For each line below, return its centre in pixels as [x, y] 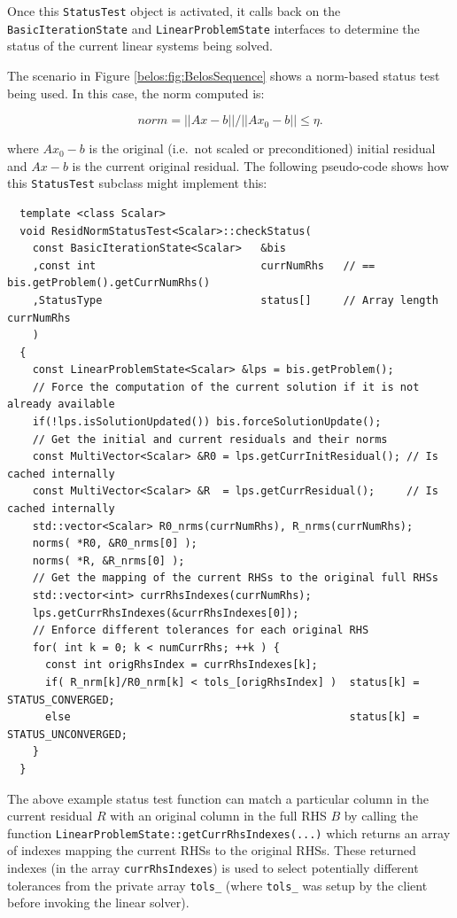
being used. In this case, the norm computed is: [136, 93]
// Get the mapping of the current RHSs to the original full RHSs [235, 578]
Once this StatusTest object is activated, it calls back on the [174, 11]
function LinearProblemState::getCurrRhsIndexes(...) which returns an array [229, 832]
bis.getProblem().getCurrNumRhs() [109, 283]
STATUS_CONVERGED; [61, 700]
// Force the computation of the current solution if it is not [226, 387]
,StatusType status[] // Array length [235, 300]
